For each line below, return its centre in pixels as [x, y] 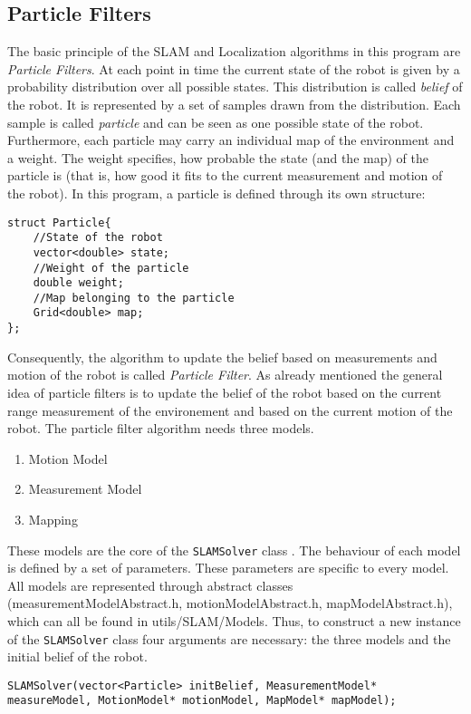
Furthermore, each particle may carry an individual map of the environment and [231, 140]
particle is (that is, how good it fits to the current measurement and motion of [225, 175]
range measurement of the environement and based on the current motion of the [230, 410]
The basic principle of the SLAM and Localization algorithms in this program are [234, 51]
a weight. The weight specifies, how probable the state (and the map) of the [218, 157]
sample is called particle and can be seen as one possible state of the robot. [216, 122]
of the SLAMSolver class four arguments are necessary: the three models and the [229, 638]
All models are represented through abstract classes [150, 585]
